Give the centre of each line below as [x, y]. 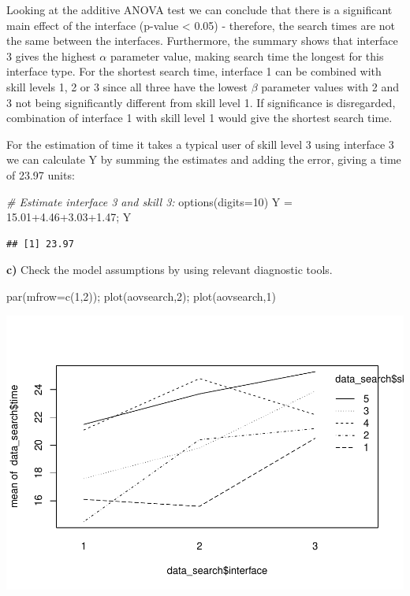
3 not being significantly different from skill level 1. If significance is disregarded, [201, 102]
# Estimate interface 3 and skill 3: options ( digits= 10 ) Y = [149, 201]
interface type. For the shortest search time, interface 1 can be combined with [194, 71]
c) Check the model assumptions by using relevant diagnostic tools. [170, 270]
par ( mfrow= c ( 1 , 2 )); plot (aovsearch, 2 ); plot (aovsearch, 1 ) [141, 296]
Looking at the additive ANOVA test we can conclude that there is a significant [199, 9]
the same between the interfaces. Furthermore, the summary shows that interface [202, 41]
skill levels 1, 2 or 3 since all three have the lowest [127, 86]
